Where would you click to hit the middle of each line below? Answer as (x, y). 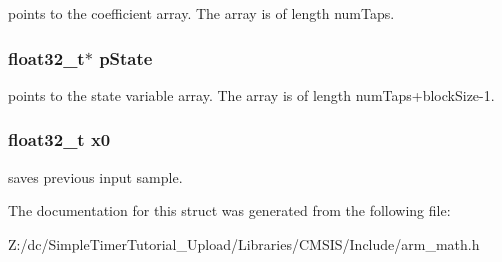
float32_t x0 (59, 139)
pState (126, 57)
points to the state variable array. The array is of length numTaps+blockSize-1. (251, 94)
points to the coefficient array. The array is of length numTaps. (201, 13)
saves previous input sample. (95, 176)
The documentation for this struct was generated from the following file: (229, 210)
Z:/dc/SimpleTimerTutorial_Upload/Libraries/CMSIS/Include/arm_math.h (244, 243)
